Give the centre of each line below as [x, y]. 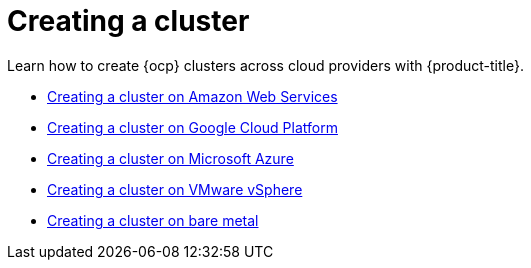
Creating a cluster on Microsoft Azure [170, 158]
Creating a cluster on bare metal [153, 220]
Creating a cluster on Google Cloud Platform [192, 127]
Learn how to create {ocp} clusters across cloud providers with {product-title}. [265, 65]
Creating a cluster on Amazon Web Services [192, 96]
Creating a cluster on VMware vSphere [175, 189]
